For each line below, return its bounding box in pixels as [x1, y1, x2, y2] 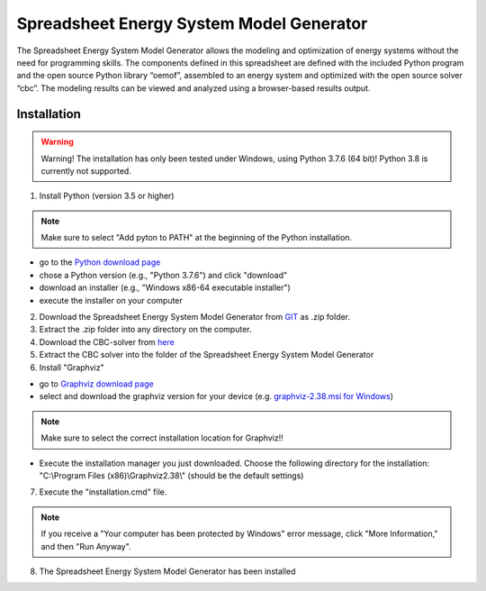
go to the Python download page [39, 257, 161, 268]
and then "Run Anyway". [40, 541, 131, 551]
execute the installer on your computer [39, 295, 184, 305]
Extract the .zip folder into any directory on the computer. [39, 324, 252, 335]
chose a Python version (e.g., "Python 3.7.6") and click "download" [39, 269, 288, 280]
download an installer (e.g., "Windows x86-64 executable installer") [39, 282, 292, 293]
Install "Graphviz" [39, 361, 104, 373]
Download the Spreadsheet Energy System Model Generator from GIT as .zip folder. [39, 312, 351, 323]
